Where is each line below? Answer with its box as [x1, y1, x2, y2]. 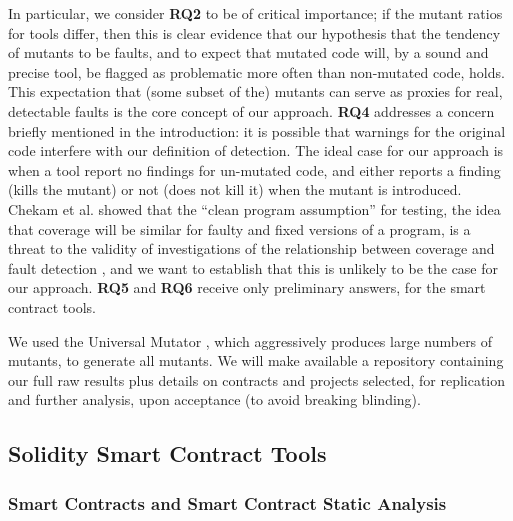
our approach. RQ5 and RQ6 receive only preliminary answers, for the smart [8, 277, 486, 298]
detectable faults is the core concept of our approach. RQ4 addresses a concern [8, 100, 495, 121]
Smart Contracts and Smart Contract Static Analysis [8, 490, 447, 515]
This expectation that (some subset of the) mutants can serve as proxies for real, [8, 81, 503, 102]
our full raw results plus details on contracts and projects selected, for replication [8, 369, 506, 390]
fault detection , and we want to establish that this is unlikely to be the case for [8, 257, 499, 278]
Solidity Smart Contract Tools [8, 438, 327, 469]
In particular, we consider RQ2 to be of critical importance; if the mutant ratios [8, 3, 503, 23]
